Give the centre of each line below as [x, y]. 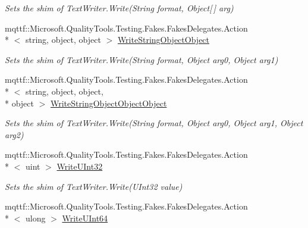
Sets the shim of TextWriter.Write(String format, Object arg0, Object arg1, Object [154, 123]
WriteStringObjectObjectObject [109, 103]
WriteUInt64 [85, 218]
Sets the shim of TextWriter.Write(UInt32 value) [94, 186]
